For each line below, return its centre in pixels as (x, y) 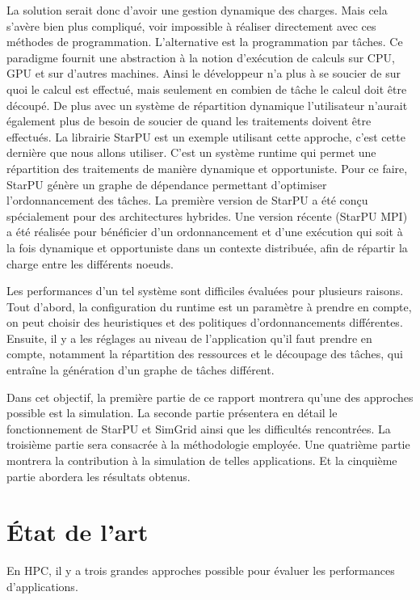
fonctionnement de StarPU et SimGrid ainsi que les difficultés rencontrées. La (199, 428)
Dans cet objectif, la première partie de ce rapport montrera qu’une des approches (210, 397)
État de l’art (78, 532)
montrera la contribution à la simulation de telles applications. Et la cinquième (202, 461)
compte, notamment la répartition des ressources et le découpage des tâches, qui (205, 354)
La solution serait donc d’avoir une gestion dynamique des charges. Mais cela (197, 10)
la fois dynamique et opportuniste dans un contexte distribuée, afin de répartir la (207, 247)
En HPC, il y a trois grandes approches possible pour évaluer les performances (201, 570)
